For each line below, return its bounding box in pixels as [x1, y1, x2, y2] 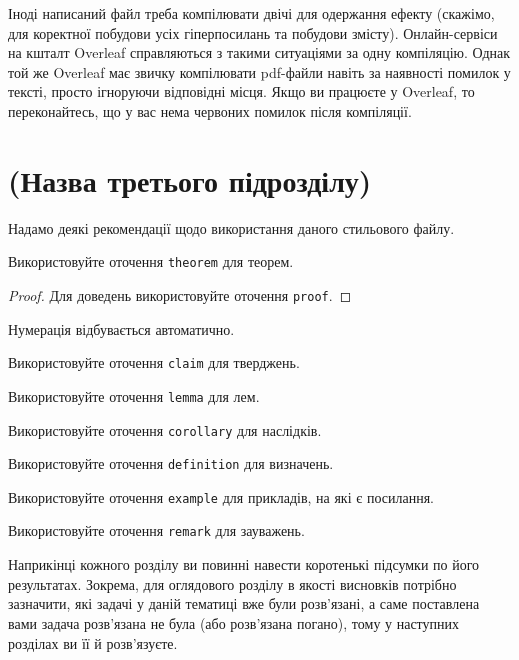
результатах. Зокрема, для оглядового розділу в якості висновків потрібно [8, 573, 457, 594]
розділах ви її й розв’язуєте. [8, 632, 178, 653]
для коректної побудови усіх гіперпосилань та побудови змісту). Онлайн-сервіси [8, 22, 498, 43]
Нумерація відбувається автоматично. [8, 318, 235, 339]
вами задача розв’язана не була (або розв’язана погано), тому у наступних [8, 612, 460, 633]
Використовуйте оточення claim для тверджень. [8, 352, 300, 373]
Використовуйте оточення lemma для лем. [8, 385, 260, 406]
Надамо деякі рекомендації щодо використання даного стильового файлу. [8, 217, 455, 238]
